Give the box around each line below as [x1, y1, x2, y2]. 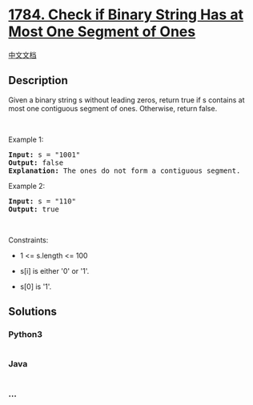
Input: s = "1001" [8, 150, 81, 159]
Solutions [8, 305, 58, 319]
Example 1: [8, 134, 44, 144]
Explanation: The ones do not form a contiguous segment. [8, 166, 241, 175]
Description [8, 74, 68, 87]
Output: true [8, 204, 60, 214]
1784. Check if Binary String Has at [8, 6, 244, 24]
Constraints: [8, 235, 49, 245]
